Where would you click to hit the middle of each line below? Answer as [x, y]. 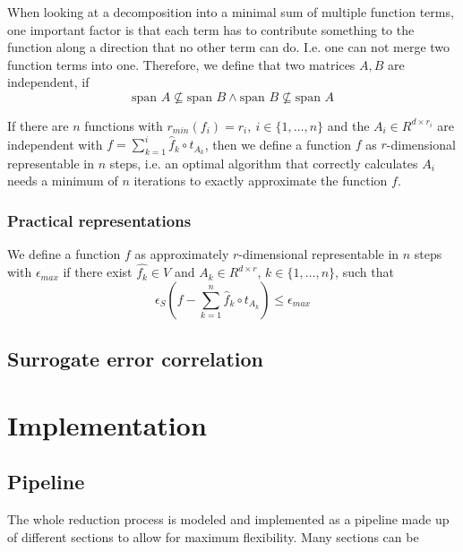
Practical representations [99, 220]
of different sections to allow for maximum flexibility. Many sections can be [213, 536]
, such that [364, 272]
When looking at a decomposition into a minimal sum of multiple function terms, [231, 12]
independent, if [48, 82]
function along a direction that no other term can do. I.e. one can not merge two [229, 47]
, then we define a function [278, 144]
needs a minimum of [63, 181]
